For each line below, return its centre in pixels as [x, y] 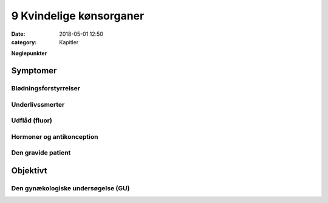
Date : [18, 34]
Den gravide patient [41, 153]
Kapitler [69, 42]
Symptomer [34, 71]
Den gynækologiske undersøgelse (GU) [70, 188]
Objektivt [29, 171]
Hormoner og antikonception [55, 136]
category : [24, 42]
